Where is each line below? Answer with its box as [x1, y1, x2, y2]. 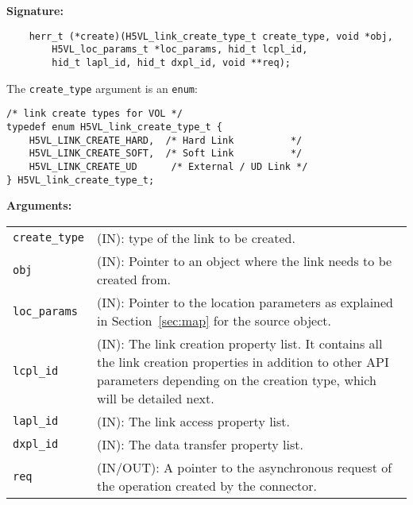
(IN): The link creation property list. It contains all [97, 333, 383, 353]
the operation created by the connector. [97, 476, 318, 495]
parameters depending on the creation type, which [97, 370, 376, 389]
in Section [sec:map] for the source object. [97, 310, 331, 330]
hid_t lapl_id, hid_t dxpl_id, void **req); [52, 56, 291, 68]
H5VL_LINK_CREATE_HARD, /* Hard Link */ [29, 134, 303, 146]
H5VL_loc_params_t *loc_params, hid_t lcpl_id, [52, 44, 308, 56]
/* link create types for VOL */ [6, 108, 183, 120]
